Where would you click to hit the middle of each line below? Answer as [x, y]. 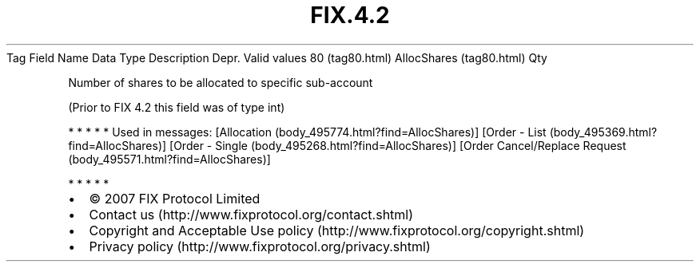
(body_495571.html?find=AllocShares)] [169, 159]
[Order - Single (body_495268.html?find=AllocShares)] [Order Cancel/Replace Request [398, 145]
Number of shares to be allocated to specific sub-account [221, 82]
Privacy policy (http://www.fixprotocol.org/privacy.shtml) [260, 246]
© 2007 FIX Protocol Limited [175, 198]
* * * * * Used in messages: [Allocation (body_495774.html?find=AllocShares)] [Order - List [307, 132]
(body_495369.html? [603, 132]
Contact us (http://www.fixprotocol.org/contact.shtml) [251, 214]
